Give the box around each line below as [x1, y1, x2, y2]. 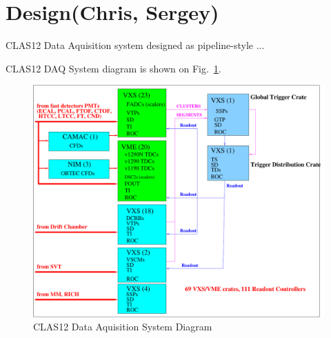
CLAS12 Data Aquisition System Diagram [33, 319, 212, 334]
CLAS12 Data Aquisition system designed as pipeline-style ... [6, 38, 265, 52]
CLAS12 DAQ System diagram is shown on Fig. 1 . [6, 61, 221, 75]
